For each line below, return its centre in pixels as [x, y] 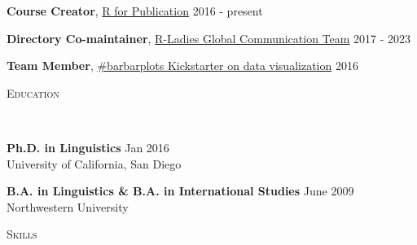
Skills [22, 234]
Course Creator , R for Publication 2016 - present [135, 11]
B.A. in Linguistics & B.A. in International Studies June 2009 [180, 191]
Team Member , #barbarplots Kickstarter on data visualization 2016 [182, 66]
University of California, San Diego [94, 163]
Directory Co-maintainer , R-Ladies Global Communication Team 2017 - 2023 [209, 38]
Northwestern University [68, 206]
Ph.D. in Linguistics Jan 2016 [88, 147]
